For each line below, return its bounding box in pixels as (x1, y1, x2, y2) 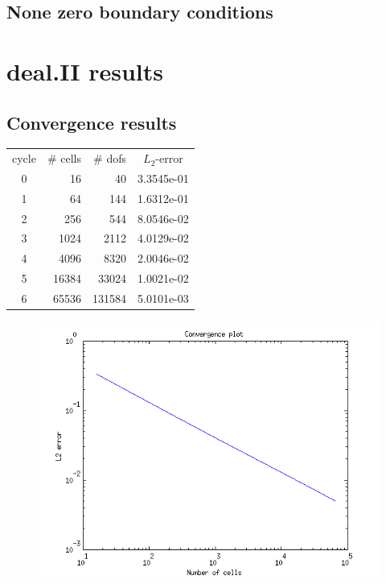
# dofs (93, 150, 126, 167)
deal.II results (6, 54, 163, 87)
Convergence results (6, 110, 177, 135)
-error (155, 150, 183, 167)
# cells (47, 150, 81, 167)
